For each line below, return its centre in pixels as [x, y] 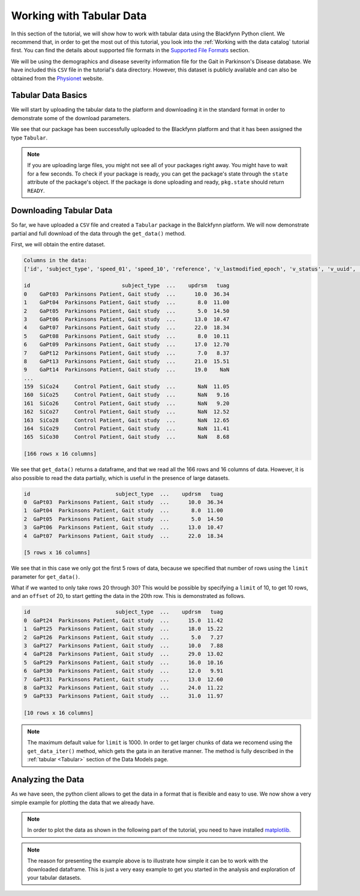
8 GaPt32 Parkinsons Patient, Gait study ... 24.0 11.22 [123, 687]
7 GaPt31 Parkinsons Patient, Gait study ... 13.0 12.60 [123, 679]
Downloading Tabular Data [62, 211]
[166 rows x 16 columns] [60, 454]
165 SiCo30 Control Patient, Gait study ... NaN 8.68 [127, 437]
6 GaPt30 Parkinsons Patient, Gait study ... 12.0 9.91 [123, 671]
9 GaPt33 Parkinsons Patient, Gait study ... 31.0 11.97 [123, 696]
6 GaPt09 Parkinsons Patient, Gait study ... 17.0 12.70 [127, 345]
